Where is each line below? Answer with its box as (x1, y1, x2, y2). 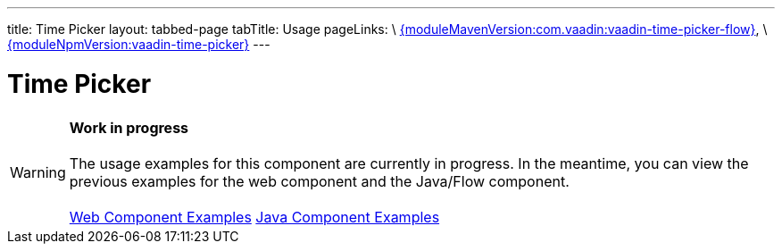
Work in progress (69, 118, 189, 137)
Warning (10, 163, 66, 181)
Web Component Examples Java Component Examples (69, 207, 440, 226)
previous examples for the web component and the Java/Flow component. (69, 172, 570, 190)
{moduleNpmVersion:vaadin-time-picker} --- (7, 37, 270, 52)
